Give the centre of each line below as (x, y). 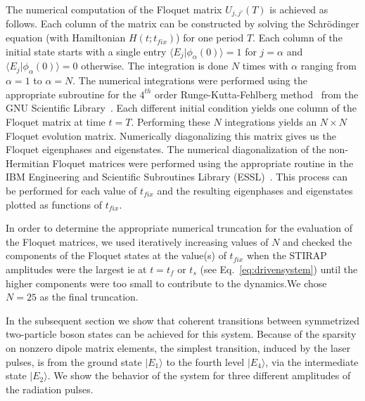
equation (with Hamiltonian (66, 38)
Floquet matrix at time (56, 122)
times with (265, 66)
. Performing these (171, 122)
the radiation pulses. (50, 389)
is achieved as (299, 9)
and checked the (318, 241)
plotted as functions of (54, 204)
